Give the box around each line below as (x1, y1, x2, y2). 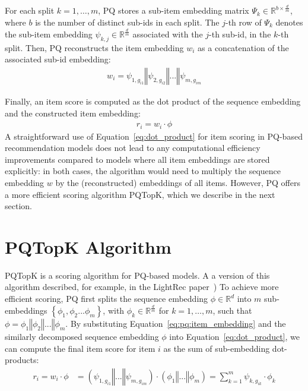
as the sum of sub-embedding (163, 342, 270, 354)
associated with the (132, 27, 203, 40)
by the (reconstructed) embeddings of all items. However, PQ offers (55, 176, 300, 188)
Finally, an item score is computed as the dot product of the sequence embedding (5, 94, 301, 107)
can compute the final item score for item (5, 342, 155, 354)
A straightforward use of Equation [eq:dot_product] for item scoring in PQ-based (5, 130, 303, 142)
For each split (5, 4, 55, 17)
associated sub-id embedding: (5, 53, 111, 65)
